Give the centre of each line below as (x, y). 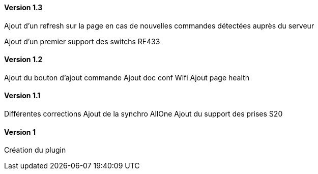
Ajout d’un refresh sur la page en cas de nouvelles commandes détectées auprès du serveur (159, 25)
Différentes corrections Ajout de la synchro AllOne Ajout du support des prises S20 (143, 114)
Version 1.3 (23, 7)
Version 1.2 (23, 60)
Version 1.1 (22, 96)
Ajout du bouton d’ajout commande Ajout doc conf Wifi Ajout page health (127, 77)
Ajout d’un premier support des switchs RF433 (82, 41)
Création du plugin (35, 150)
